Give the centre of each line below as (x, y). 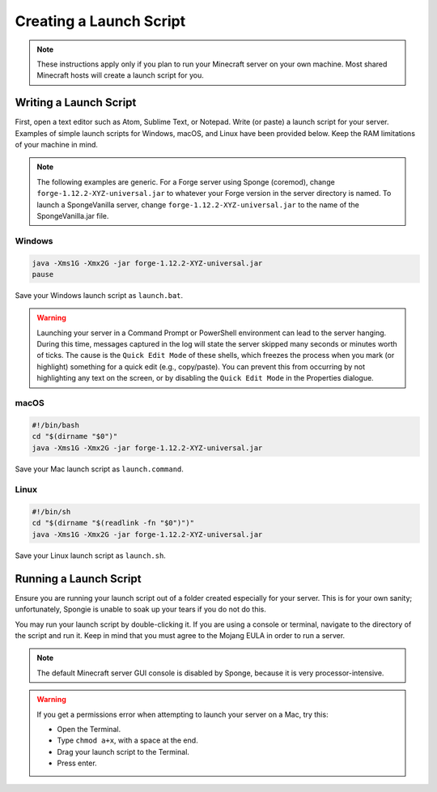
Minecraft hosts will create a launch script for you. (120, 75)
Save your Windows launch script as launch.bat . (99, 295)
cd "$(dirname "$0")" (75, 436)
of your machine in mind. (57, 145)
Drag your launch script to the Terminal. (123, 752)
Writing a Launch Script (76, 102)
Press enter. (77, 763)
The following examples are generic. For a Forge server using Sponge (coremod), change (186, 181)
